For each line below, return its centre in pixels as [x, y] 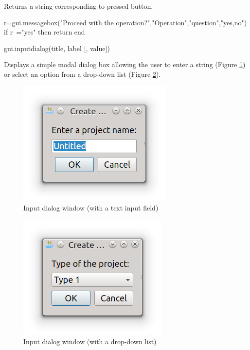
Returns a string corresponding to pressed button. [79, 6]
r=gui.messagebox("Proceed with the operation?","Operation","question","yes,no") [125, 22]
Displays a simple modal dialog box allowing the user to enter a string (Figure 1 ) [125, 64]
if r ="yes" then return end [45, 32]
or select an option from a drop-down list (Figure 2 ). [82, 74]
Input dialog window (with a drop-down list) [90, 341]
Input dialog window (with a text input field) [91, 208]
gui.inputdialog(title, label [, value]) [57, 48]
